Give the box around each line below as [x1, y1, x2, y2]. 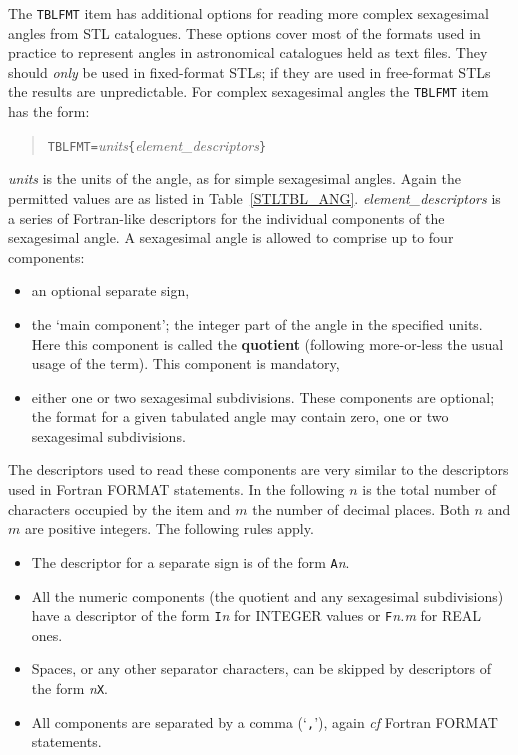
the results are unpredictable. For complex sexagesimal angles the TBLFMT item [8, 81, 489, 102]
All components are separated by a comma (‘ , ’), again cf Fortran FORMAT [31, 711, 498, 732]
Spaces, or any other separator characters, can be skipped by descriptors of [31, 658, 492, 679]
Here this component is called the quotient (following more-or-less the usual [31, 333, 504, 354]
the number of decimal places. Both [252, 498, 470, 519]
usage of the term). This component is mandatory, [31, 353, 340, 374]
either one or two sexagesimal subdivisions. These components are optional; [31, 386, 495, 407]
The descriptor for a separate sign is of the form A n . [31, 551, 350, 572]
